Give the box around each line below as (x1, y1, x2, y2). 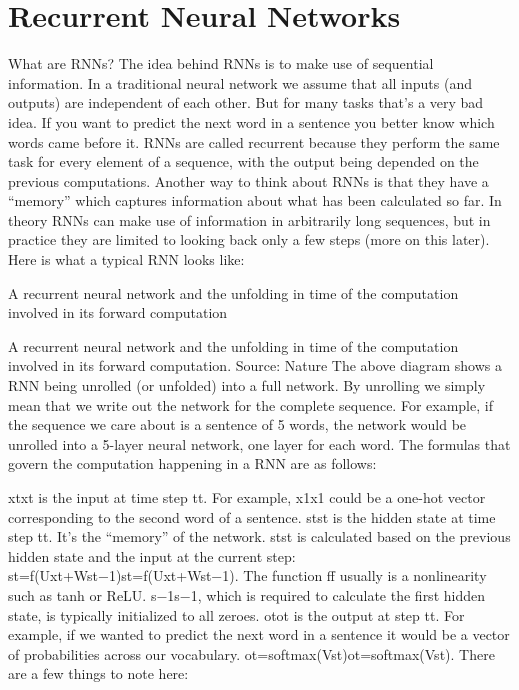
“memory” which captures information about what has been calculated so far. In (8, 190, 502, 211)
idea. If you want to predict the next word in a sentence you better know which (8, 111, 495, 132)
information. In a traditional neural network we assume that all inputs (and (8, 72, 472, 93)
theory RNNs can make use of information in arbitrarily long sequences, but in (8, 209, 491, 230)
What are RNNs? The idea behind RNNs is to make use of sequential (8, 53, 434, 74)
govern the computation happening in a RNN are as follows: (8, 453, 377, 474)
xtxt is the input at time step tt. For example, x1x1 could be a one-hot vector (8, 487, 486, 507)
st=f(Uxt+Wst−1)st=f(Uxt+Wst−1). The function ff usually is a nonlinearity (8, 565, 487, 586)
